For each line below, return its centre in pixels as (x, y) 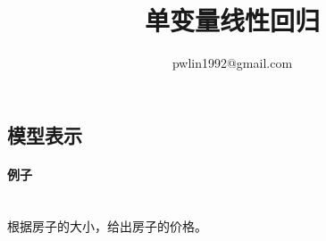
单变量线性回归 (232, 20)
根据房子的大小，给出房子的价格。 (107, 225)
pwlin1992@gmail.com (232, 63)
